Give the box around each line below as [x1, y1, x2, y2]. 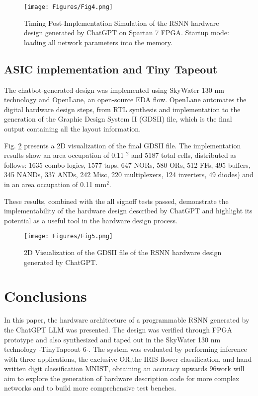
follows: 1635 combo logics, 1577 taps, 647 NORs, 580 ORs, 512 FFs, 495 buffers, [4, 159, 251, 170]
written [4, 363, 26, 374]
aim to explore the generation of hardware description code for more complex [4, 373, 240, 383]
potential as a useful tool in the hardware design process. [4, 215, 177, 225]
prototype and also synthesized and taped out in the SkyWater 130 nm [4, 334, 221, 344]
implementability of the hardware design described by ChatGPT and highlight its [4, 205, 253, 216]
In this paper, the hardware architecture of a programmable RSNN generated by [4, 315, 250, 325]
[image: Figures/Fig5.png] [24, 233, 113, 240]
